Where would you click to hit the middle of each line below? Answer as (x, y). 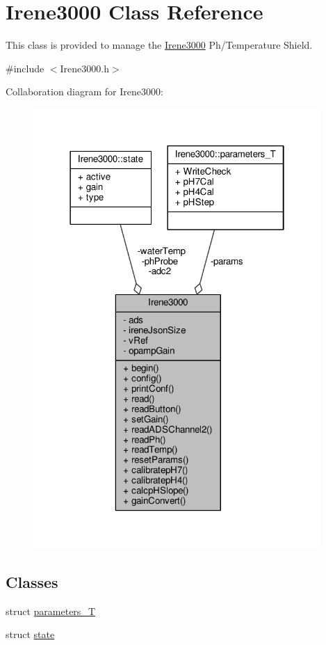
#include (25, 68)
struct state (30, 634)
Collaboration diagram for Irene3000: (84, 91)
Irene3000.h (84, 68)
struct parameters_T (50, 611)
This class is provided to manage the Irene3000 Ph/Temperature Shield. (159, 45)
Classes (32, 582)
